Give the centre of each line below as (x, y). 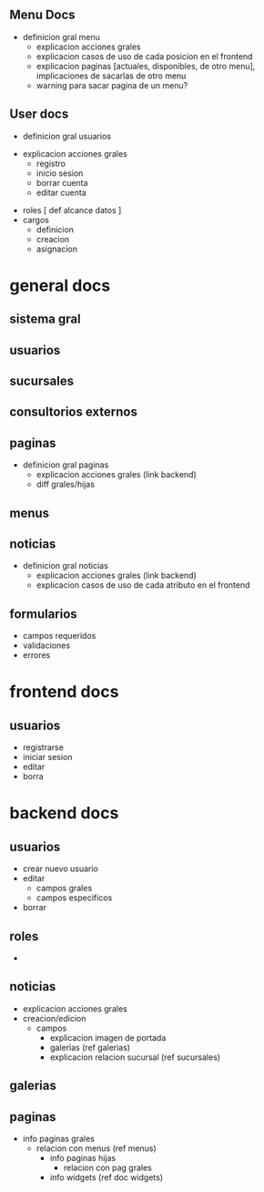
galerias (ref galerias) (90, 1047)
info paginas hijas (83, 1158)
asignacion (57, 249)
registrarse (43, 747)
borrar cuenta (62, 182)
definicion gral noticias (66, 566)
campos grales (64, 889)
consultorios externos (74, 412)
